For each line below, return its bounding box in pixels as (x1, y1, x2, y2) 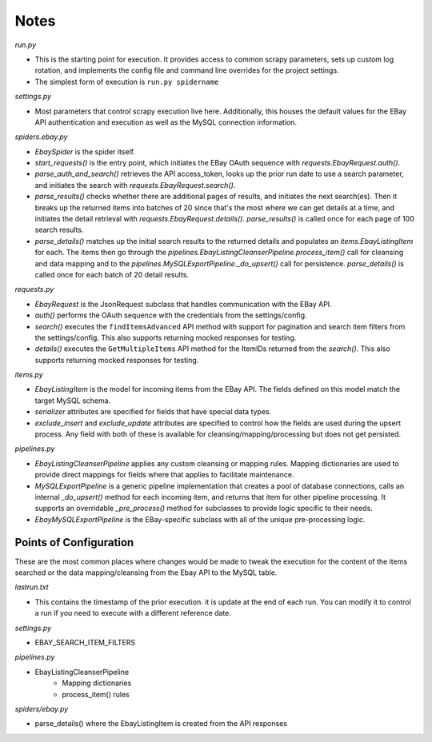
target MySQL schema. (34, 396, 111, 405)
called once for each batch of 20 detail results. (34, 269, 190, 279)
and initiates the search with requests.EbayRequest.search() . (34, 180, 236, 189)
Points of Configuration (14, 536, 134, 549)
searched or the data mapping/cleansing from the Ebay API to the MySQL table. (14, 568, 278, 577)
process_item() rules (62, 689, 130, 699)
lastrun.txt (14, 582, 49, 592)
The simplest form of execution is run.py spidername (34, 77, 219, 86)
